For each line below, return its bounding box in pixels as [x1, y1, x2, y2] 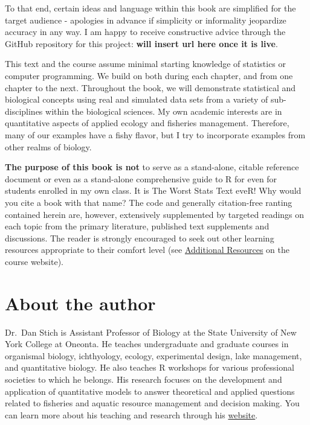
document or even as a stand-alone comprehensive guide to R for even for [5, 172, 277, 185]
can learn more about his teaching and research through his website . [5, 408, 258, 421]
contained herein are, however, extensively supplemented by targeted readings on [5, 208, 305, 220]
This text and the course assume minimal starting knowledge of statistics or [5, 57, 286, 70]
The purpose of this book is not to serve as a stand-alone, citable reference [5, 161, 299, 173]
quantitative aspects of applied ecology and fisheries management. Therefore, [5, 117, 289, 129]
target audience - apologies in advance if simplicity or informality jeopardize [5, 13, 286, 26]
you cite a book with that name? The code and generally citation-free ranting [5, 196, 292, 208]
